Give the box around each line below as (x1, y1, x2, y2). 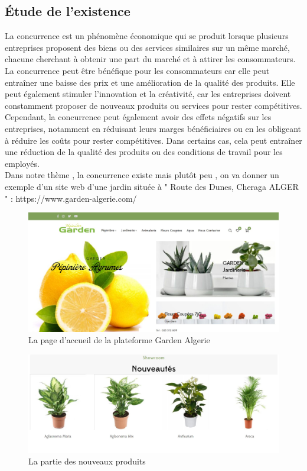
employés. (5, 157, 40, 169)
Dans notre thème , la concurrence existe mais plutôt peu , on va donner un (5, 169, 279, 181)
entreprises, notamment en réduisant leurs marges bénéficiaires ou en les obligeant (5, 122, 302, 134)
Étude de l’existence (5, 2, 130, 20)
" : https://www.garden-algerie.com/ (5, 192, 137, 204)
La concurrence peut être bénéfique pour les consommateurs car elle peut (5, 64, 270, 76)
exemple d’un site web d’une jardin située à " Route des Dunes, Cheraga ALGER (5, 180, 299, 192)
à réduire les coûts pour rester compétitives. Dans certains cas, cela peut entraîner (5, 134, 302, 146)
